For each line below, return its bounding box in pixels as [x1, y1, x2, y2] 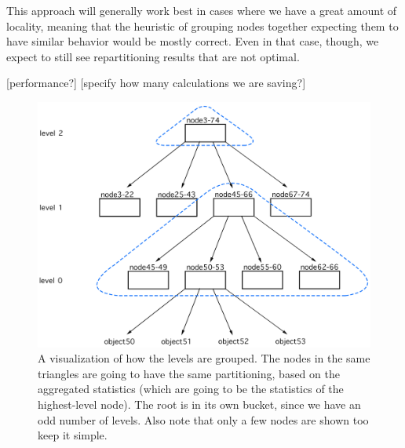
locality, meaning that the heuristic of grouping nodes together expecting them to [6, 17, 399, 34]
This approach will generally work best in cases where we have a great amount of [6, 2, 397, 18]
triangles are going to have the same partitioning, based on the [38, 365, 340, 381]
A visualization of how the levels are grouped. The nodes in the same [38, 350, 370, 366]
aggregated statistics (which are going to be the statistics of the [38, 381, 344, 397]
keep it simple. [38, 427, 108, 443]
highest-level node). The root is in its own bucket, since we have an [38, 395, 361, 412]
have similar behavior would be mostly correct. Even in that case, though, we [6, 33, 379, 49]
